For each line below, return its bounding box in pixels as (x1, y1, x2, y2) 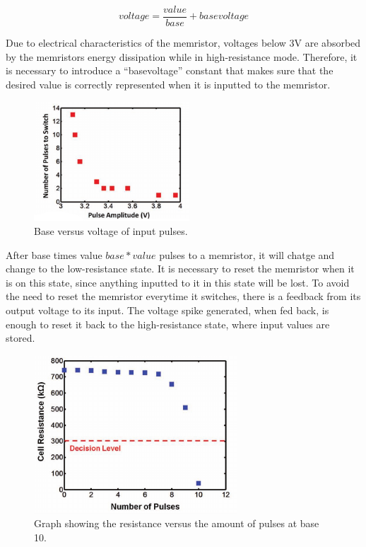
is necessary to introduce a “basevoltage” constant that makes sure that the (6, 63, 333, 78)
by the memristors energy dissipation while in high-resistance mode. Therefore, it (6, 49, 358, 64)
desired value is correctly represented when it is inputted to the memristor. (6, 76, 331, 91)
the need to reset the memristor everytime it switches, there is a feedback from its (6, 289, 361, 304)
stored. (6, 330, 35, 345)
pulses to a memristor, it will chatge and (159, 247, 335, 262)
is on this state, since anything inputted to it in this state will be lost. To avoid (6, 275, 350, 289)
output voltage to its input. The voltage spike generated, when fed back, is (6, 303, 329, 317)
